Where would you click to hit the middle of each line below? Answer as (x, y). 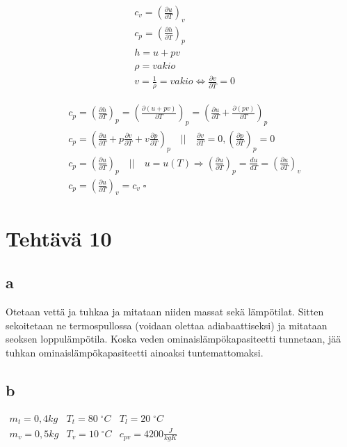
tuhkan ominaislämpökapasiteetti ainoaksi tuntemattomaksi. (135, 352)
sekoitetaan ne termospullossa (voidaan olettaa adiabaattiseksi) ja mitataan (167, 325)
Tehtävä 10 (59, 238)
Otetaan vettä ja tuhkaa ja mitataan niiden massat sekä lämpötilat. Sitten (165, 311)
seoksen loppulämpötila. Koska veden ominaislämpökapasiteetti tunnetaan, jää (173, 339)
